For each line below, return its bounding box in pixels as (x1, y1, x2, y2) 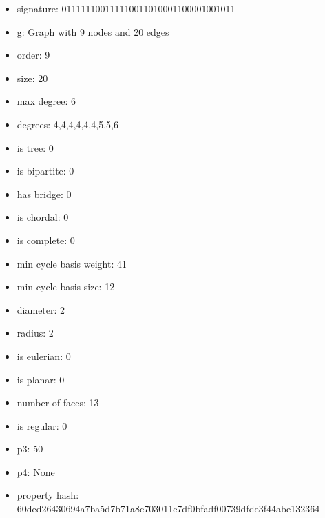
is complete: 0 (17, 232, 75, 247)
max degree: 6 (17, 94, 76, 108)
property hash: (17, 488, 79, 502)
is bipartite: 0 (17, 163, 74, 178)
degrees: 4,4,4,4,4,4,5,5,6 (17, 117, 118, 131)
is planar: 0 (17, 372, 65, 386)
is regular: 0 (17, 418, 67, 432)
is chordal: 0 (17, 210, 69, 224)
